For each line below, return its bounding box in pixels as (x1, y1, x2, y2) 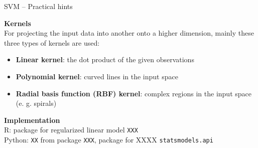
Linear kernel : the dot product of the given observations (16, 54, 194, 65)
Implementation (4, 114, 60, 125)
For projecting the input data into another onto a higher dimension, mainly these (4, 28, 254, 38)
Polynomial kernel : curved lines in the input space (16, 71, 178, 81)
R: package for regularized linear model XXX (4, 124, 138, 135)
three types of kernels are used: (4, 37, 100, 48)
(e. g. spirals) (16, 98, 57, 108)
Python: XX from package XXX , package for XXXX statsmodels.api (4, 134, 213, 144)
